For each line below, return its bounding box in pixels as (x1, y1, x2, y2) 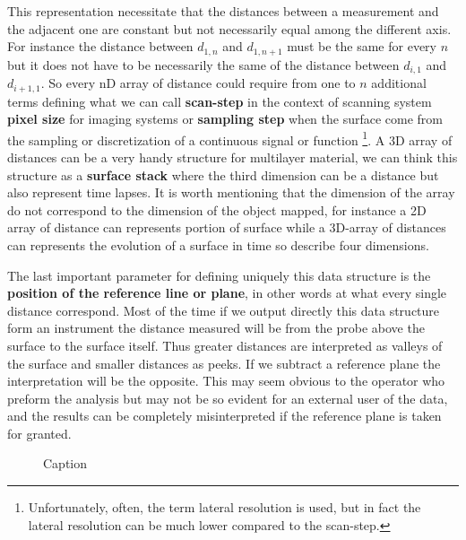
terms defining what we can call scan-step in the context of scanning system (7, 91, 432, 110)
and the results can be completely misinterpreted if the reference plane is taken (7, 406, 442, 425)
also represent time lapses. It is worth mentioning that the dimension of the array (7, 183, 455, 202)
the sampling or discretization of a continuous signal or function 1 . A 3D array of (7, 127, 453, 149)
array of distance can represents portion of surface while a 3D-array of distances (7, 218, 446, 237)
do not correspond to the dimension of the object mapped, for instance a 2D (7, 200, 427, 219)
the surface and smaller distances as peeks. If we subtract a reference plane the (7, 353, 441, 372)
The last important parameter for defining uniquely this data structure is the (7, 266, 431, 284)
